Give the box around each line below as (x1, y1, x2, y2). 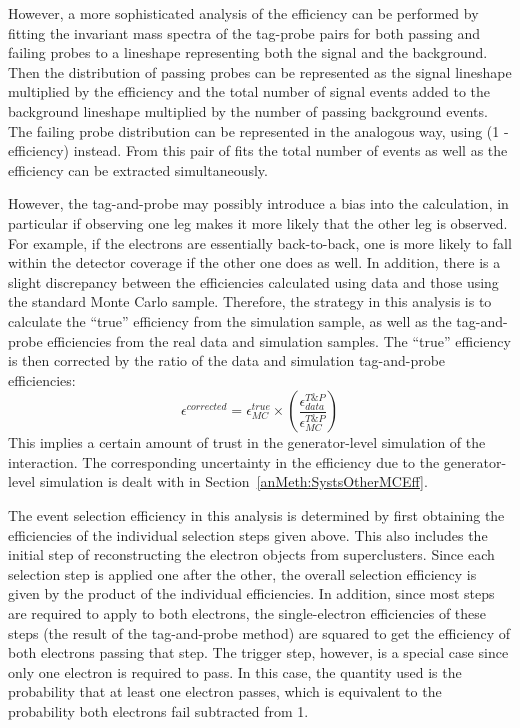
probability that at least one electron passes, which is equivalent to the (8, 681, 442, 702)
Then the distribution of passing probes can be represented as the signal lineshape (8, 61, 512, 82)
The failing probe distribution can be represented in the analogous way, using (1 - (8, 120, 509, 141)
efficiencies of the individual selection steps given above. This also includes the (8, 524, 488, 545)
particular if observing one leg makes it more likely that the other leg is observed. (8, 212, 508, 233)
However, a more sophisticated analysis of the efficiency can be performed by (8, 3, 479, 23)
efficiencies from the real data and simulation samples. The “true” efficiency (47, 330, 511, 351)
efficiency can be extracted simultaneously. (8, 159, 268, 180)
